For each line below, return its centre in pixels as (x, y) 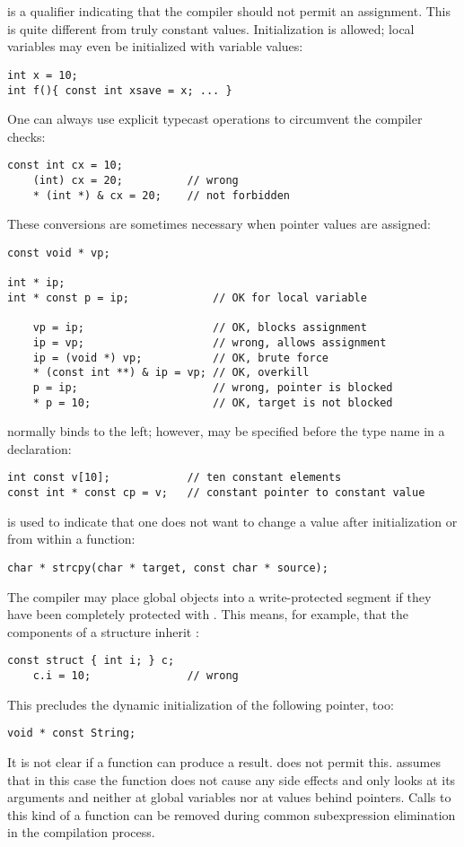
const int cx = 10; (65, 166)
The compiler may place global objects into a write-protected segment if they (219, 596)
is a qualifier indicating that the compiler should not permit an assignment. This (229, 11)
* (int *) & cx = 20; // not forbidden (161, 195)
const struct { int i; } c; (91, 661)
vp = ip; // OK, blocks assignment (200, 328)
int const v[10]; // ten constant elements (175, 478)
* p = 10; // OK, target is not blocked (213, 402)
